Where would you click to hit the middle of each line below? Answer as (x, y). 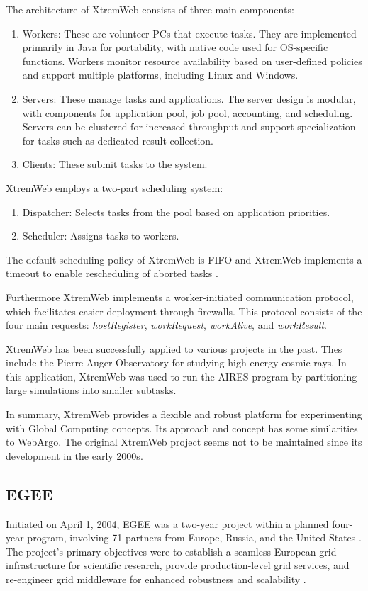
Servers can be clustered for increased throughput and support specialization (189, 126)
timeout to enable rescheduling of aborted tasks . (112, 273)
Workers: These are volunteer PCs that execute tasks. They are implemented (189, 33)
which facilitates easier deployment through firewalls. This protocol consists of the (184, 311)
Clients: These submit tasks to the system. (115, 164)
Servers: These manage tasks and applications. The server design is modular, (189, 98)
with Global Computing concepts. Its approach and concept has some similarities (182, 428)
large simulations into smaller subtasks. (91, 390)
